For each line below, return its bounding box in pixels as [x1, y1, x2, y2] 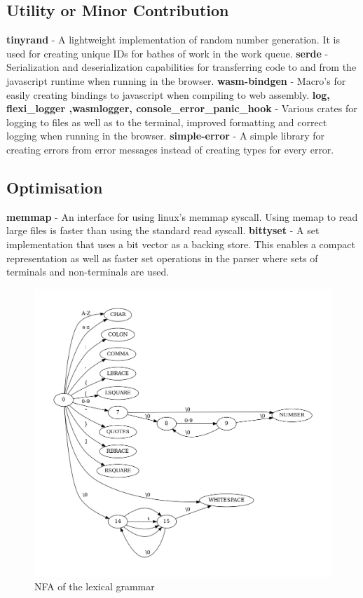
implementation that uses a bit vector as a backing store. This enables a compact [6, 236, 355, 251]
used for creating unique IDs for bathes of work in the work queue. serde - [6, 46, 329, 60]
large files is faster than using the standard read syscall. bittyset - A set [6, 223, 320, 238]
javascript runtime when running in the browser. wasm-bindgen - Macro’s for [6, 73, 346, 88]
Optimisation [6, 176, 103, 198]
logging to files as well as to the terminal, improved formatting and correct [6, 114, 327, 129]
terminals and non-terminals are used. [6, 264, 170, 279]
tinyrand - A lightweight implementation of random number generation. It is [6, 32, 340, 47]
